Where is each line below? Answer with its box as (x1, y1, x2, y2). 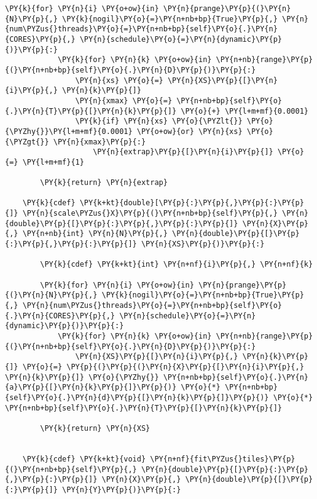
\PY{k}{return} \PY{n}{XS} (40, 423, 151, 433)
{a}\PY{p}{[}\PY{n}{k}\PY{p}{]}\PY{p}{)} (5, 383, 177, 392)
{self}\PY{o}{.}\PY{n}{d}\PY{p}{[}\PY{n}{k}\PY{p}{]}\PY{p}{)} (5, 393, 269, 402)
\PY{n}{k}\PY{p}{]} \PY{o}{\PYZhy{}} (5, 372, 159, 382)
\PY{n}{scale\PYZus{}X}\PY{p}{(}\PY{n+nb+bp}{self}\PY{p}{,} (22, 209, 278, 218)
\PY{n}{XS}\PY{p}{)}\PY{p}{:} (141, 240, 265, 249)
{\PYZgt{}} (5, 137, 49, 146)
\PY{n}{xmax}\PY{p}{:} (53, 137, 146, 146)
